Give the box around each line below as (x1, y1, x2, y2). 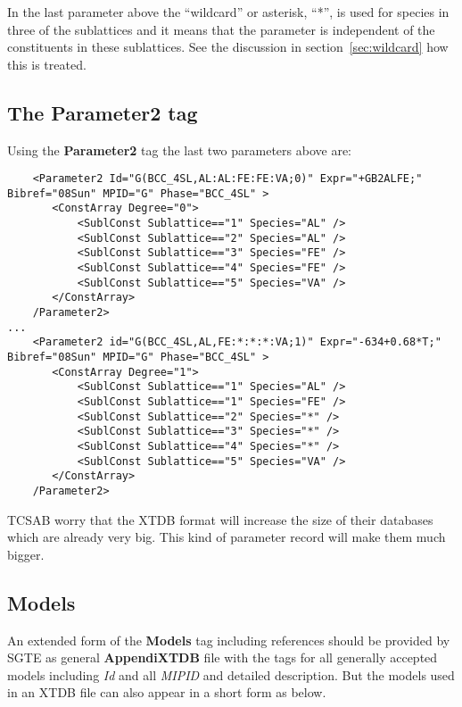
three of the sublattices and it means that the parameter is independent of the (7, 20, 435, 38)
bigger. (7, 545, 45, 563)
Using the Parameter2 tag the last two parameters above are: (7, 140, 351, 159)
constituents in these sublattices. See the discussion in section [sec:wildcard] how (7, 37, 449, 56)
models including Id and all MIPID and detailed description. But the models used (7, 665, 455, 684)
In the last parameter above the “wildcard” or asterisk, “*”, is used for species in (7, 3, 450, 21)
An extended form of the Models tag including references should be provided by (7, 630, 450, 649)
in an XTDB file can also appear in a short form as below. (7, 683, 326, 702)
